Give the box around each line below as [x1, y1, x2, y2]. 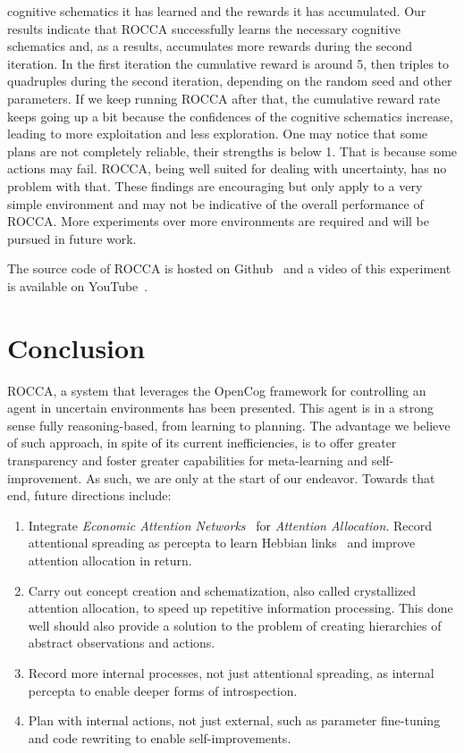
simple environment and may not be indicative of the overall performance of [7, 194, 424, 213]
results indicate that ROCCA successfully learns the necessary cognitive [7, 19, 401, 38]
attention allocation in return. [28, 550, 192, 569]
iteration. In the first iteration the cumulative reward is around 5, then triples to [7, 54, 450, 72]
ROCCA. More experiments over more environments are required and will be [7, 212, 429, 230]
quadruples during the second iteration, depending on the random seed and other [7, 71, 452, 90]
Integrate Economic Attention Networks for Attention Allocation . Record [28, 515, 432, 534]
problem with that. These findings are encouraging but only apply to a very [7, 176, 423, 195]
